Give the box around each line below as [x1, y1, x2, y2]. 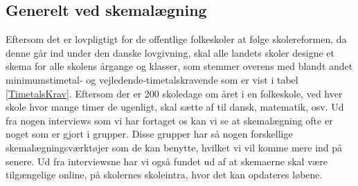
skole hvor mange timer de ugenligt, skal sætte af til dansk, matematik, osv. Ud [6, 100, 344, 114]
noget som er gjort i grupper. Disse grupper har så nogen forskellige [6, 127, 293, 141]
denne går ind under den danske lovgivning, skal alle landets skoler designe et [6, 45, 334, 59]
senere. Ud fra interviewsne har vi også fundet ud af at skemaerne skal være [6, 154, 328, 168]
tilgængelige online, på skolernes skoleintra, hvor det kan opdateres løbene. [6, 167, 323, 182]
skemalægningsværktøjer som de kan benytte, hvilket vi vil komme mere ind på [6, 140, 343, 154]
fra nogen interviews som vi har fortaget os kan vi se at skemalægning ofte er [6, 113, 333, 127]
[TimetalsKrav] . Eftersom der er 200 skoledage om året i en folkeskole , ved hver [6, 86, 343, 100]
